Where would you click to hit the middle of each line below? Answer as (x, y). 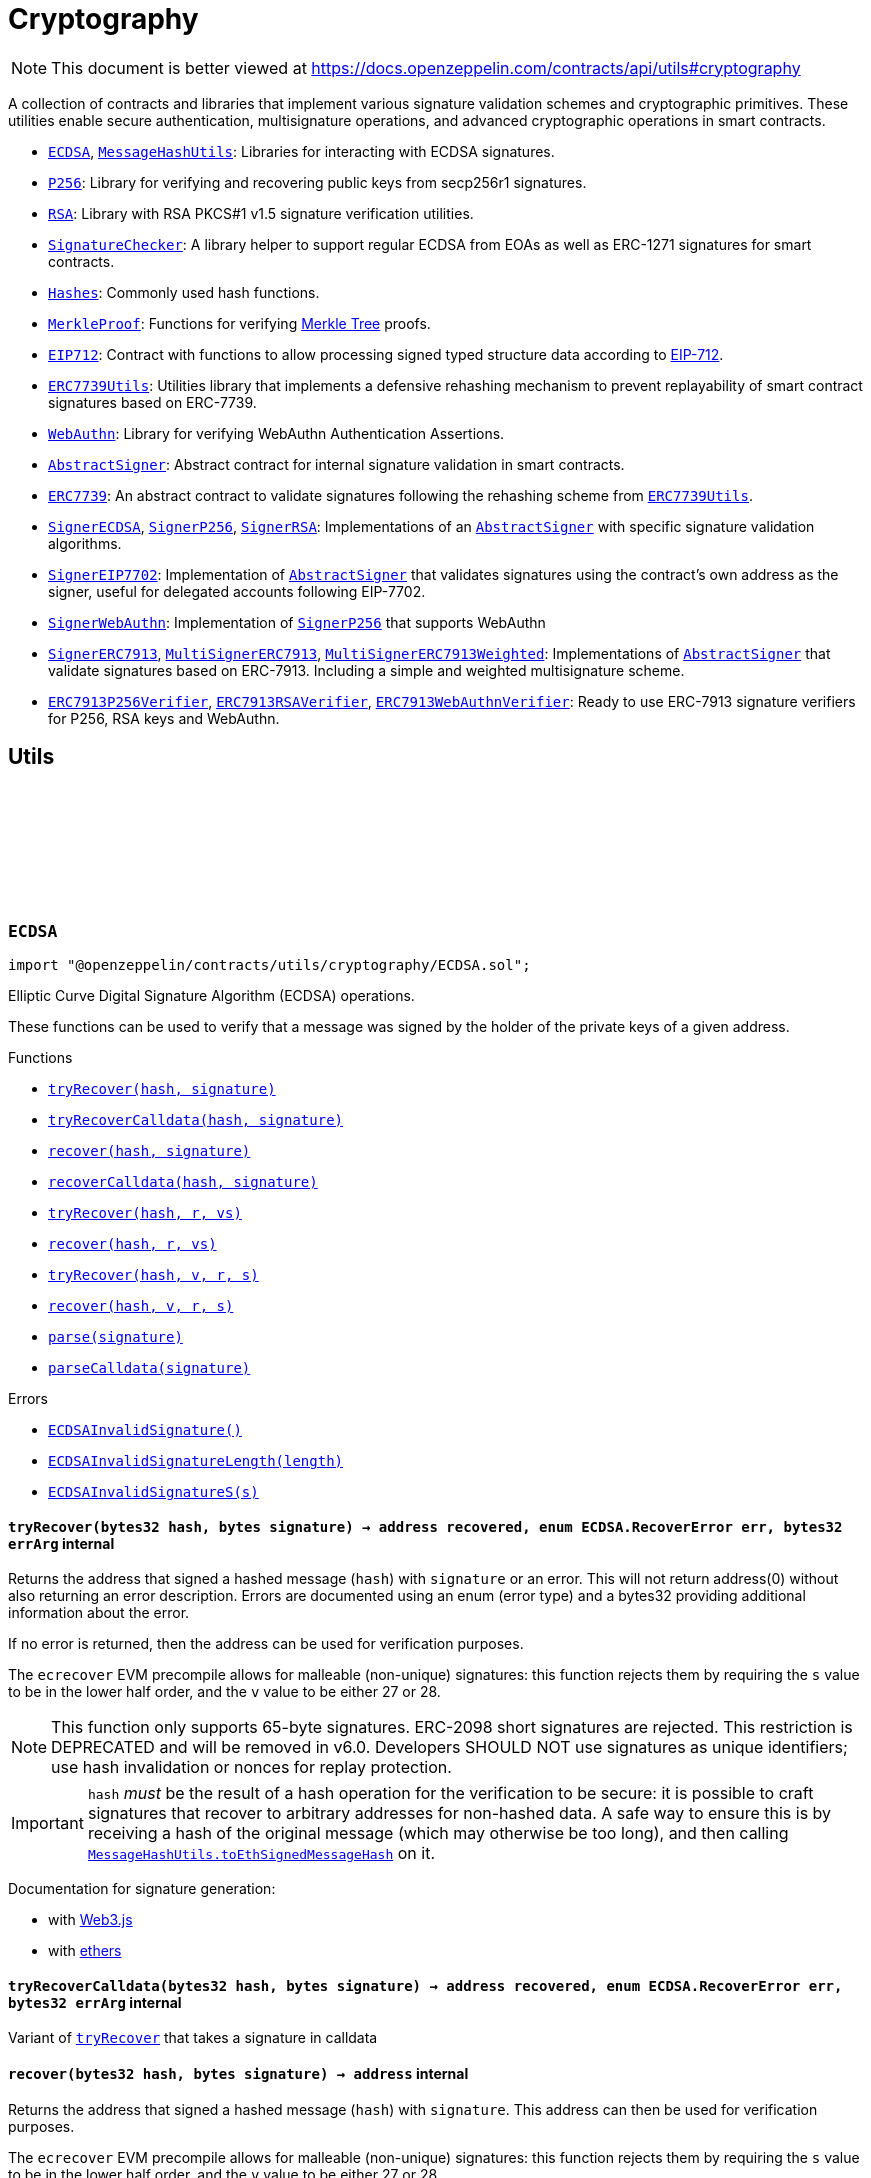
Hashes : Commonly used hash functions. (184, 292)
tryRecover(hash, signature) (162, 1088)
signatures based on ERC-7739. (152, 402)
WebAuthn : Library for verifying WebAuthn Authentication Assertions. (276, 433)
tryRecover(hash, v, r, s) (153, 1274)
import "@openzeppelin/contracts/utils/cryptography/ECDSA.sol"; (269, 964)
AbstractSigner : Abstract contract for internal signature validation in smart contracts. (336, 464)
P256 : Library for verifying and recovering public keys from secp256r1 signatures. (317, 182)
